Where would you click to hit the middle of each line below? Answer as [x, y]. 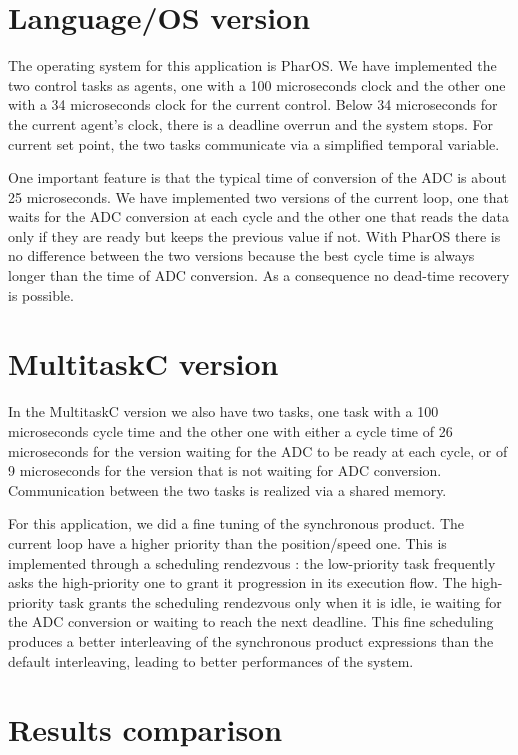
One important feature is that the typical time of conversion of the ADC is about [257, 177]
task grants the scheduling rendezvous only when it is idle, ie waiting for [280, 601]
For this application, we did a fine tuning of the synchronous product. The [236, 523]
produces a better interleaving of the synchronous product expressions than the [251, 640]
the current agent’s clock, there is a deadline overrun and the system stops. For [251, 123]
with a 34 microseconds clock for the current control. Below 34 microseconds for [253, 104]
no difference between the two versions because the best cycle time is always [241, 255]
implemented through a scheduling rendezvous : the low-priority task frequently [252, 562]
